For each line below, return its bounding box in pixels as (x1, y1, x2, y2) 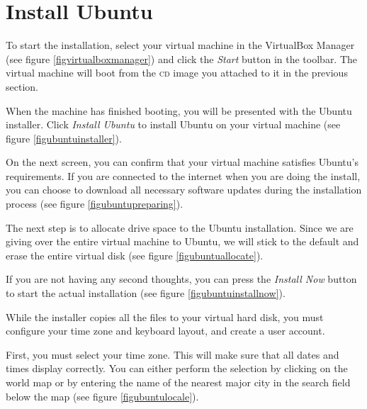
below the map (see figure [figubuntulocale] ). (6, 388, 199, 403)
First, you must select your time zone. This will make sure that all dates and (6, 347, 339, 362)
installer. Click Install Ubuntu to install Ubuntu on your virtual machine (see (6, 117, 341, 132)
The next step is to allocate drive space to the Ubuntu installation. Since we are (6, 220, 354, 235)
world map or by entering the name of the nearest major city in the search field (6, 375, 351, 389)
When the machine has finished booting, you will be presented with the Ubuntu (6, 103, 352, 118)
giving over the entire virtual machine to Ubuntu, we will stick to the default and (6, 234, 359, 249)
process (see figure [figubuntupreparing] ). (6, 196, 183, 211)
